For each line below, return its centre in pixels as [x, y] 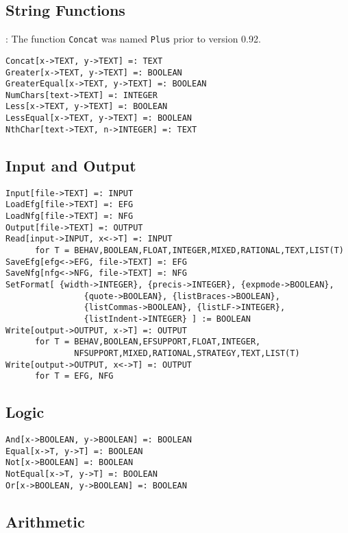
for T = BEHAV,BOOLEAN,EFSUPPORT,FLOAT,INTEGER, [148, 342]
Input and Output [71, 165]
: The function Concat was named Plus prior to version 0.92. [133, 39]
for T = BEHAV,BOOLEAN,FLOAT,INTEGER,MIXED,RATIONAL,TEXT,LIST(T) [189, 250]
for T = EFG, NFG [74, 376]
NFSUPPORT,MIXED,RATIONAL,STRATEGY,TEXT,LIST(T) [187, 353]
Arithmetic [45, 521]
